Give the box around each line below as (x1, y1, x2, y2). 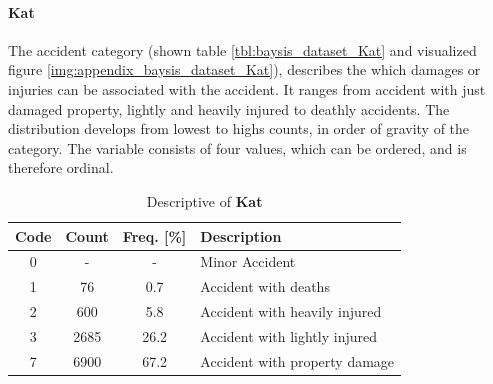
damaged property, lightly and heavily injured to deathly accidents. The (8, 98, 450, 119)
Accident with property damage (200, 350, 395, 371)
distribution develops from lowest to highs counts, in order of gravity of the (8, 118, 470, 139)
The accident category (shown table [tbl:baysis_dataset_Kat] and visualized (8, 39, 477, 60)
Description (200, 225, 282, 246)
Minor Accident (200, 251, 296, 272)
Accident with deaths (200, 276, 330, 297)
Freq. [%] (122, 225, 187, 246)
